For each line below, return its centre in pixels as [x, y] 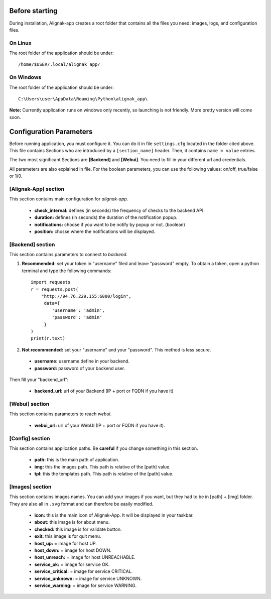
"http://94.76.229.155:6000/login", [86, 296]
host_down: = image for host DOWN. [73, 550]
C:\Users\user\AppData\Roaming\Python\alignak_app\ [83, 99]
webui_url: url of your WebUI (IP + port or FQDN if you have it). [100, 425]
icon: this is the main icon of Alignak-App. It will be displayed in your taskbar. [114, 515]
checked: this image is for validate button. [78, 529]
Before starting [33, 11]
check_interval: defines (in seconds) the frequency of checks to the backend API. [120, 210]
